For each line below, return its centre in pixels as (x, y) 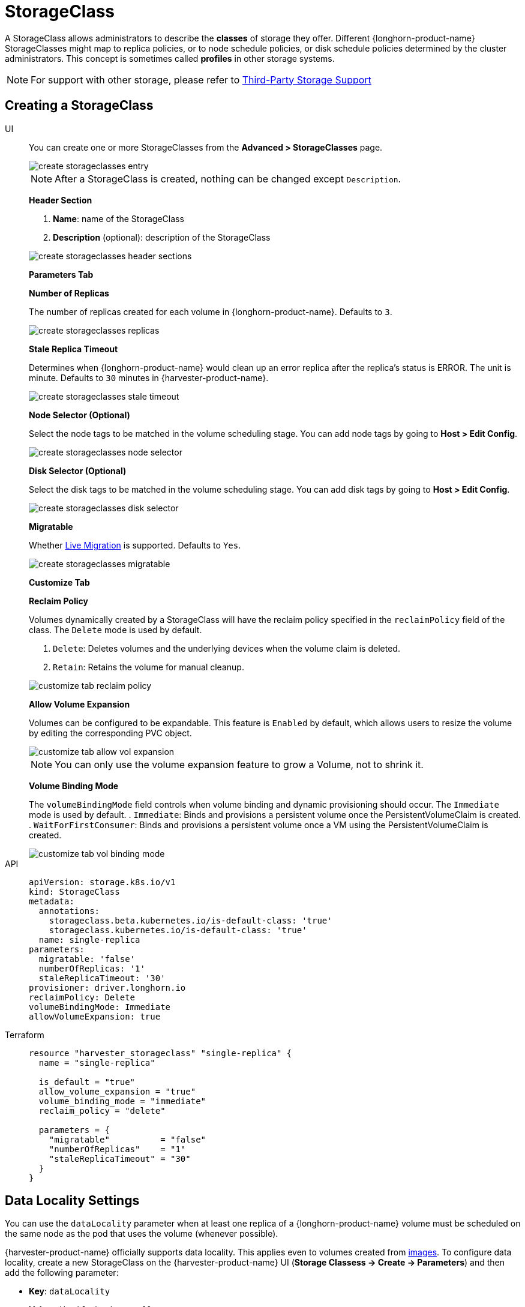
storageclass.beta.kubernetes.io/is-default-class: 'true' (190, 920)
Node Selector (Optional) (79, 415)
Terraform (25, 1035)
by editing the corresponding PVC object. (110, 733)
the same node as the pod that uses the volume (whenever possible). (142, 1234)
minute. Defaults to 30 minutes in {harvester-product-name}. (149, 377)
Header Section (61, 200)
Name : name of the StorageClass (118, 218)
